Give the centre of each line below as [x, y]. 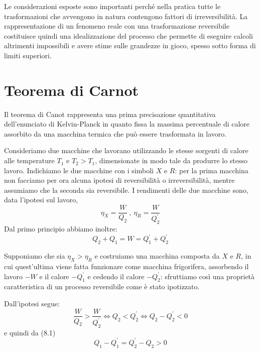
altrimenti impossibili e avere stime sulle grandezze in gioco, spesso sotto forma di [130, 45]
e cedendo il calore [116, 276]
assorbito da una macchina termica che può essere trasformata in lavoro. [115, 133]
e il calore [54, 276]
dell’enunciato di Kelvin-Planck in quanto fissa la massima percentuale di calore [127, 124]
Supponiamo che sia [35, 256]
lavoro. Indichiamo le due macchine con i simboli [79, 170]
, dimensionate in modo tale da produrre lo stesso [171, 160]
